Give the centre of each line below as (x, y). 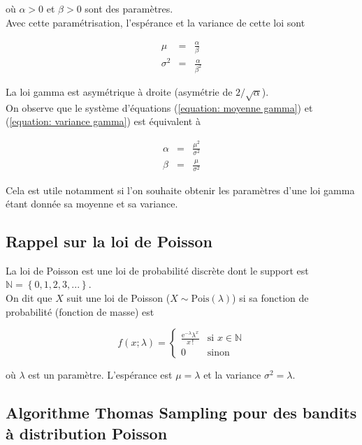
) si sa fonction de (270, 298)
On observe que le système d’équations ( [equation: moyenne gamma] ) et (159, 107)
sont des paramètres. (129, 8)
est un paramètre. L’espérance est (100, 375)
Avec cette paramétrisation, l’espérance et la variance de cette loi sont (155, 22)
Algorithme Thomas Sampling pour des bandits (181, 413)
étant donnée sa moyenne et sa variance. (92, 204)
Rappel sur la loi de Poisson (109, 241)
